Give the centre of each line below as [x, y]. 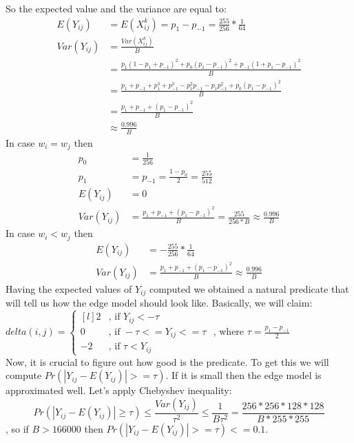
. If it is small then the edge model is [243, 375]
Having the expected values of [69, 288]
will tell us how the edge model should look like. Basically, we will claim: [159, 303]
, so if [17, 429]
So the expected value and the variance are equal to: [116, 8]
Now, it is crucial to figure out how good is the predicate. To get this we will [167, 361]
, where [229, 331]
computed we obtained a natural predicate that [249, 288]
